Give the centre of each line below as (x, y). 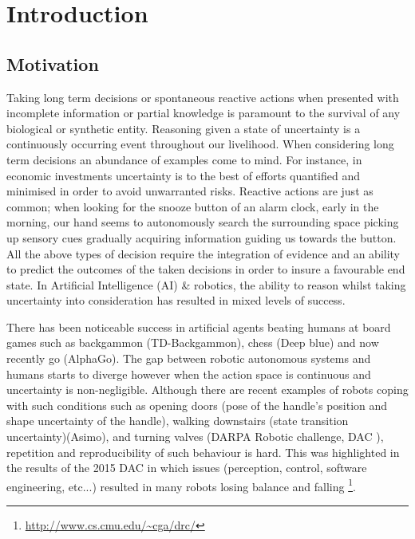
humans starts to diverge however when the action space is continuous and (189, 374)
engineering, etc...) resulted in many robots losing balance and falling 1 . (181, 485)
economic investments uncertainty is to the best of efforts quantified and (183, 175)
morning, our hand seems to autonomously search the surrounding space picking (203, 222)
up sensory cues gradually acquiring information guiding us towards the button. (202, 237)
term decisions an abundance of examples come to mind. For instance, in (184, 159)
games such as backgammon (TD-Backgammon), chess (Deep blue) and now (193, 342)
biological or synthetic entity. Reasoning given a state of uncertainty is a (184, 128)
